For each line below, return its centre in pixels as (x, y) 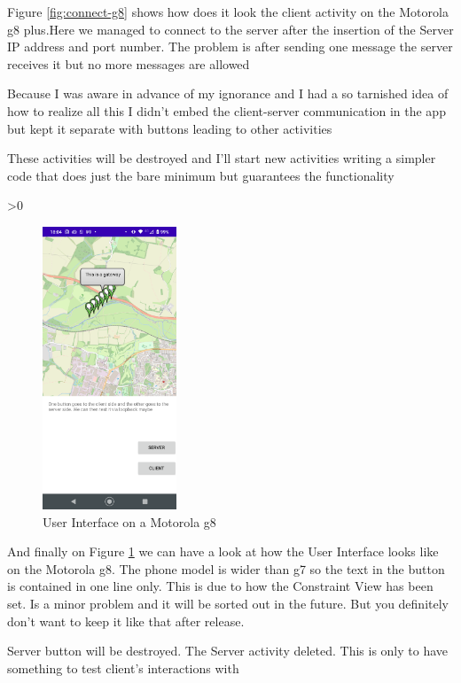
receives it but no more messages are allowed (129, 63)
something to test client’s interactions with (123, 667)
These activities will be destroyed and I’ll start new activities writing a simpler (222, 158)
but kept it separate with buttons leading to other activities (170, 128)
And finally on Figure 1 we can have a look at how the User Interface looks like (223, 551)
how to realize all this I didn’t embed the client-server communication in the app (227, 110)
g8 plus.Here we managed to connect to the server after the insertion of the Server (230, 29)
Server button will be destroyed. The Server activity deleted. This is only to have (228, 651)
